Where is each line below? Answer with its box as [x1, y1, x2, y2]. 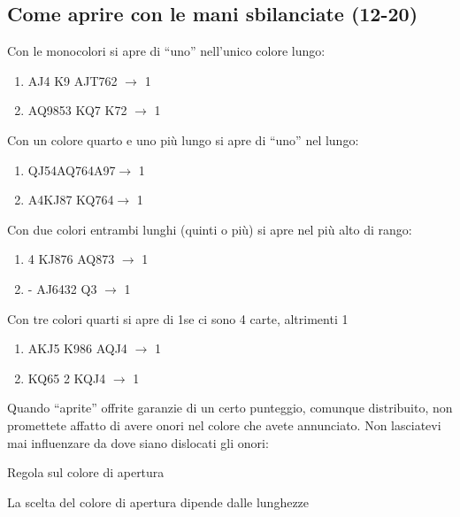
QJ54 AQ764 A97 [27, 160, 116, 179]
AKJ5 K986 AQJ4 [27, 339, 127, 358]
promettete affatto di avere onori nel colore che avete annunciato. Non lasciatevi [7, 415, 441, 434]
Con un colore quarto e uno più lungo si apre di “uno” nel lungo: [7, 130, 359, 149]
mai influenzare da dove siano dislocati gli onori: [7, 433, 269, 451]
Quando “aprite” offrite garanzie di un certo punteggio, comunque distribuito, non [7, 398, 453, 417]
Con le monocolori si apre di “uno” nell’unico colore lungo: [7, 42, 326, 60]
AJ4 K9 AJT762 [27, 71, 118, 89]
